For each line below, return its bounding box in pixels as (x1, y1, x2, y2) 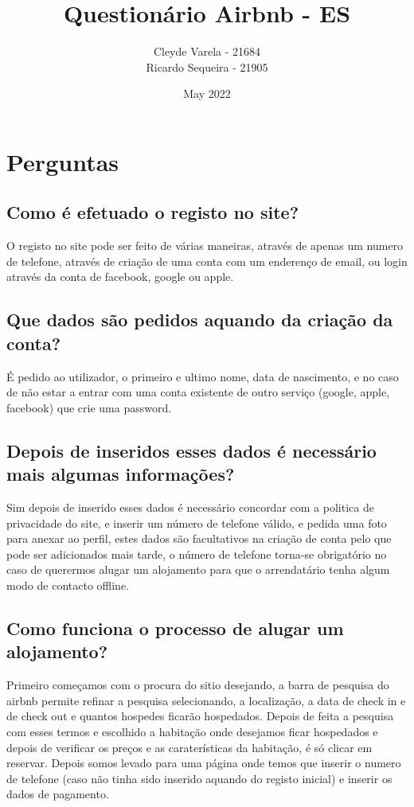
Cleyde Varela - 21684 (153, 43, 261, 60)
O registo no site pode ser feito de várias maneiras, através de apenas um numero (6, 237, 404, 254)
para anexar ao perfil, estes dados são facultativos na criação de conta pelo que (6, 530, 392, 547)
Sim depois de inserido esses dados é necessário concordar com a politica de (6, 499, 374, 516)
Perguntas (6, 145, 119, 177)
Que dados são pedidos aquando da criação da (6, 307, 393, 332)
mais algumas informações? (6, 462, 235, 486)
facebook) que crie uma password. (6, 399, 172, 415)
